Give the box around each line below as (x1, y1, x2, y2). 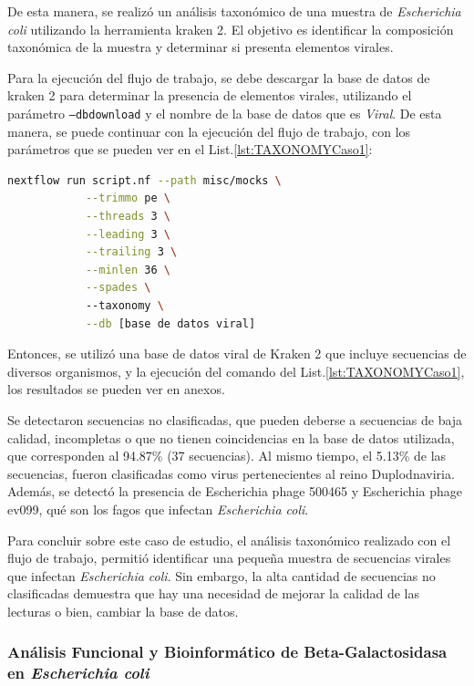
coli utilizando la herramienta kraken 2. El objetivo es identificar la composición (7, 19, 454, 38)
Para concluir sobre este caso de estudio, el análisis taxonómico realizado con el (7, 530, 451, 549)
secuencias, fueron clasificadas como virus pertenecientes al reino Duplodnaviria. (7, 463, 455, 483)
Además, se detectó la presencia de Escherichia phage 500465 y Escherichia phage (7, 482, 462, 501)
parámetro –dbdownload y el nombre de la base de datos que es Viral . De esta (7, 103, 442, 122)
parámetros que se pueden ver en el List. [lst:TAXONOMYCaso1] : (7, 140, 373, 159)
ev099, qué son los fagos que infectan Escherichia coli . (7, 499, 309, 518)
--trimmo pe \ (85, 192, 170, 205)
